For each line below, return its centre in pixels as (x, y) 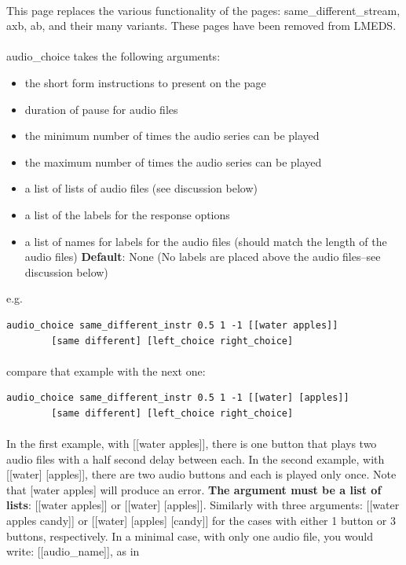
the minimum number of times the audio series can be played (172, 136)
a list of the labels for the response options (127, 214)
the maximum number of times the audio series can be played (173, 161)
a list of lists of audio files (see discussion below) (141, 188)
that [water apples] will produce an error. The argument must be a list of (194, 489)
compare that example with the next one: (106, 371)
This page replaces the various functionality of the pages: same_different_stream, (203, 10)
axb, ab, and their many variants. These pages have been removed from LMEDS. (201, 26)
